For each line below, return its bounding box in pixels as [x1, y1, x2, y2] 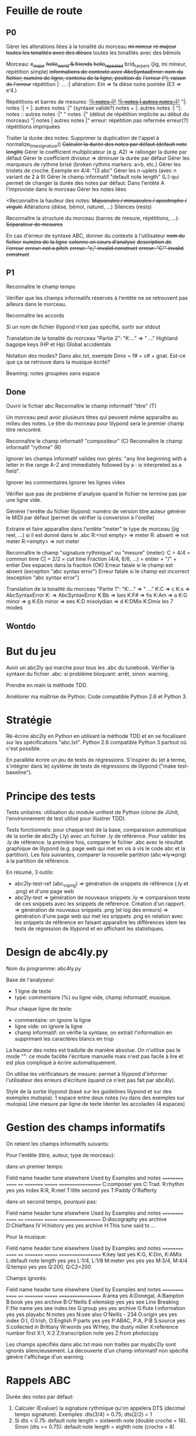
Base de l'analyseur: [6, 976, 56, 983]
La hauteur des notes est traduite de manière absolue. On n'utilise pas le [6, 1047, 181, 1054]
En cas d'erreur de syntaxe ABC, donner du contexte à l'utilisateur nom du [6, 232, 185, 239]
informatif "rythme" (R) [6, 444, 61, 451]
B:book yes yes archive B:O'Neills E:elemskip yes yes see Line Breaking [6, 1298, 180, 1305]
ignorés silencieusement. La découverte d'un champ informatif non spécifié [6, 1347, 189, 1354]
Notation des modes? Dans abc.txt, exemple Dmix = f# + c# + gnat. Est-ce [6, 353, 186, 360]
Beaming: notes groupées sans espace [6, 370, 101, 377]
